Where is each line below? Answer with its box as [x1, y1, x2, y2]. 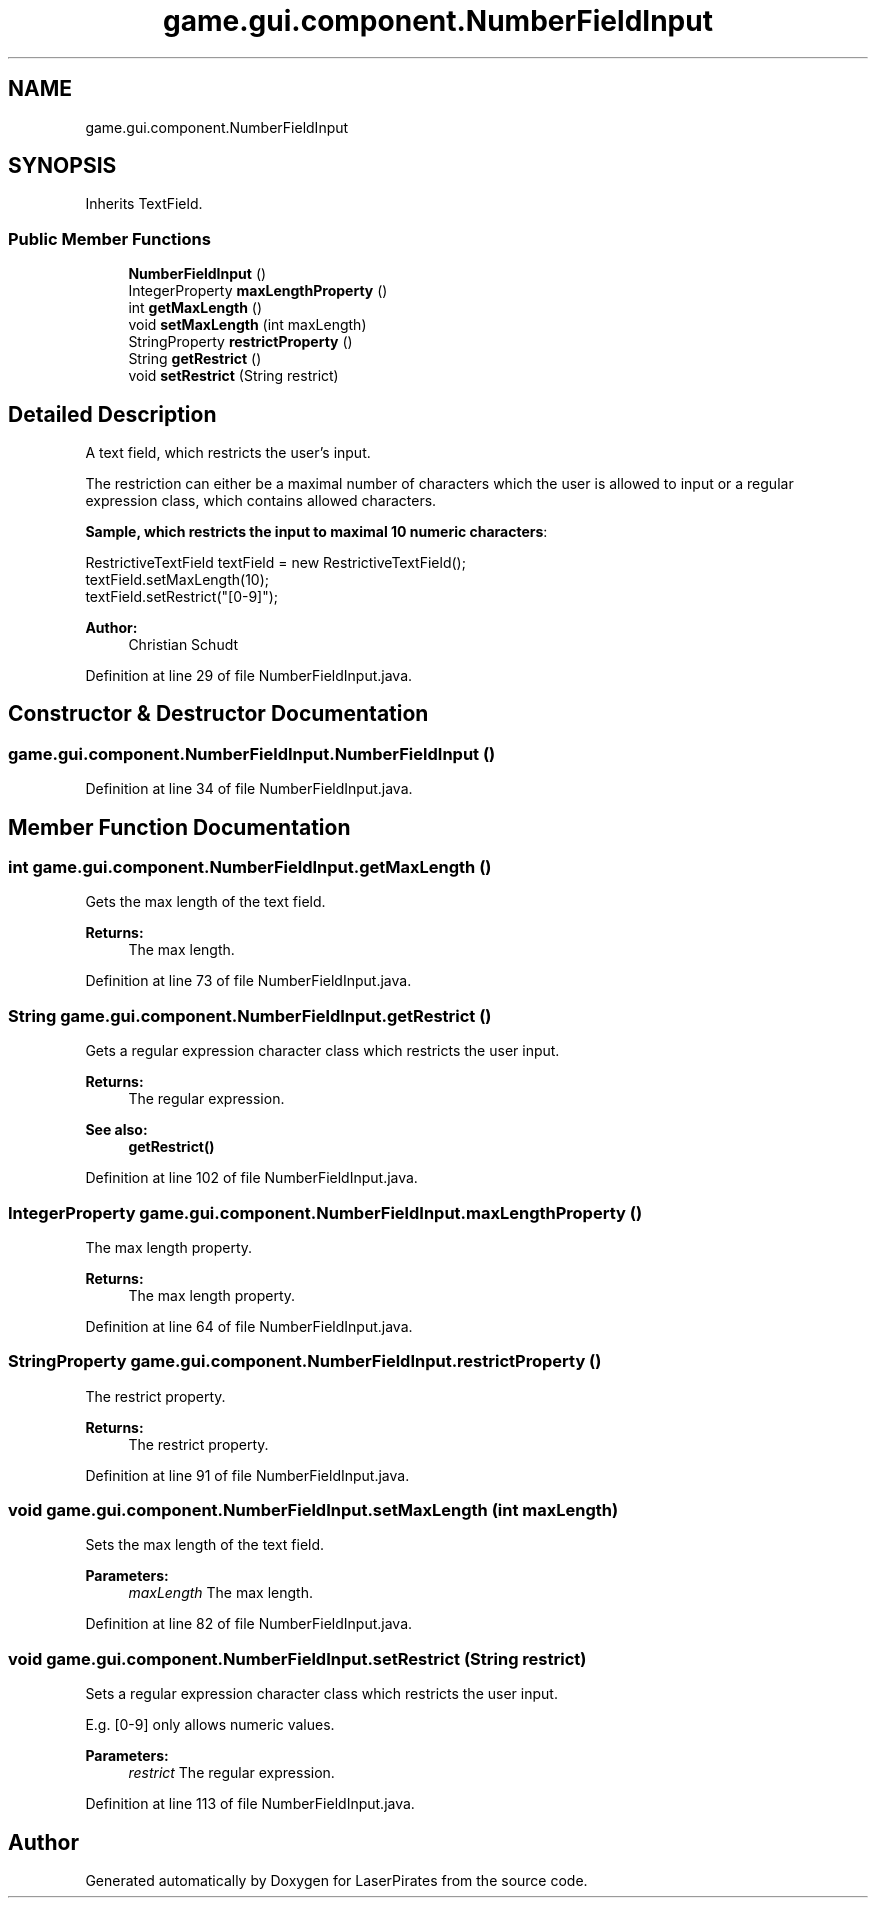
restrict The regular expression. [128, 1764, 335, 1782]
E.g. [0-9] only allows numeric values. [85, 1716, 335, 1734]
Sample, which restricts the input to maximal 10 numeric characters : [85, 523, 548, 541]
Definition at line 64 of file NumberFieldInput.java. [85, 1317, 413, 1335]
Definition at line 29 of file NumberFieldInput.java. [85, 667, 413, 685]
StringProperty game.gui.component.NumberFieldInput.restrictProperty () [8, 1351, 602, 1372]
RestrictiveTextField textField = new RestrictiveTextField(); [85, 554, 466, 572]
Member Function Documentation [8, 814, 351, 840]
